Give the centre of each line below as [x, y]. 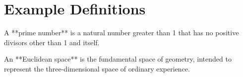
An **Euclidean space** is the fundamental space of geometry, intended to [118, 59]
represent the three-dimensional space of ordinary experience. [97, 68]
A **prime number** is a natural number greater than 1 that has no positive [121, 33]
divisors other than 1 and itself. [52, 42]
